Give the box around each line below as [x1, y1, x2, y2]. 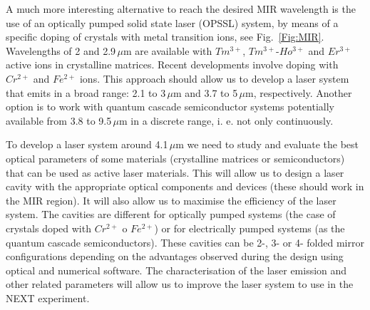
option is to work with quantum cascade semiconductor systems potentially [6, 99, 334, 114]
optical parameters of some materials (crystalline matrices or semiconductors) [6, 150, 345, 165]
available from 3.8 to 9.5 [6, 113, 112, 128]
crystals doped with [6, 220, 91, 235]
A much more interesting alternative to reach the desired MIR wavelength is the [6, 1, 356, 16]
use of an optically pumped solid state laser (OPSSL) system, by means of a [6, 15, 339, 30]
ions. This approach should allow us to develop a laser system [79, 71, 349, 86]
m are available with [123, 43, 212, 58]
